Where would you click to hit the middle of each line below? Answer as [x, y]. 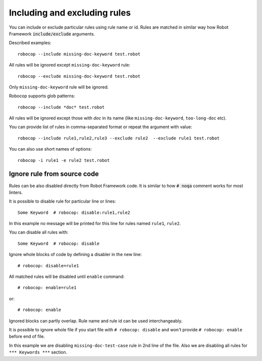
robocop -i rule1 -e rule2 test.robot [64, 160]
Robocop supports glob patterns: [42, 96]
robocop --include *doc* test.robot [61, 107]
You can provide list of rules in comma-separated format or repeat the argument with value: [101, 127]
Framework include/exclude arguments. [52, 34]
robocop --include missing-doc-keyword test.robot [79, 54]
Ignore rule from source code [54, 174]
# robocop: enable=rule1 [47, 288]
